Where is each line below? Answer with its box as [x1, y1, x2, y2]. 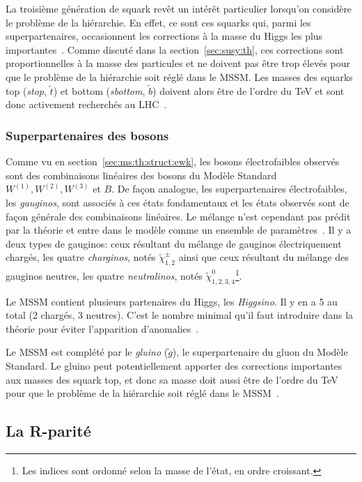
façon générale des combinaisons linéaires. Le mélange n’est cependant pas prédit [6, 209, 351, 223]
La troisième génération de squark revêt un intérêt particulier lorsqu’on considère [6, 1, 352, 15]
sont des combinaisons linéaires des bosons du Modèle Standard [6, 167, 277, 182]
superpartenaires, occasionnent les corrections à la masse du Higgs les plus [6, 29, 323, 43]
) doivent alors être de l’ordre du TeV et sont [152, 83, 345, 98]
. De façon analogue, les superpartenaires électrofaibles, [111, 181, 347, 196]
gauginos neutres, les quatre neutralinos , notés [6, 268, 203, 283]
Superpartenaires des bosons [6, 126, 169, 144]
